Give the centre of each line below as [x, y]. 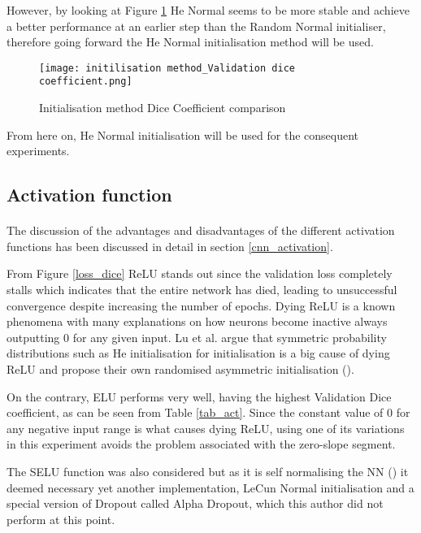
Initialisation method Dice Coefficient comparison [163, 108]
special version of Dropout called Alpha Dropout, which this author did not [195, 503]
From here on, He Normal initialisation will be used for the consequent [183, 134]
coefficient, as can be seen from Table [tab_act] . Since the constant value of [195, 412]
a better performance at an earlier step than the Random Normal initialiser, [196, 26]
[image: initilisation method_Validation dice [167, 68]
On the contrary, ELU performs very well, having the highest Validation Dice [199, 396]
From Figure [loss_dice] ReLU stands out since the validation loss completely [200, 273]
